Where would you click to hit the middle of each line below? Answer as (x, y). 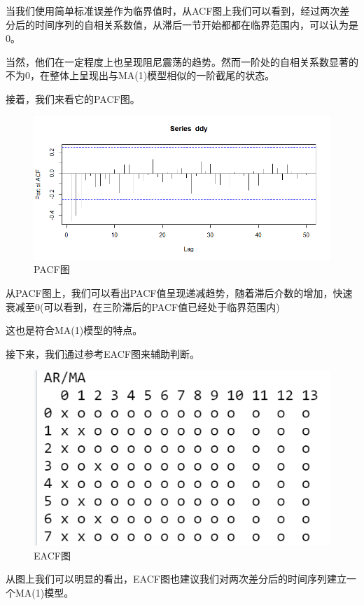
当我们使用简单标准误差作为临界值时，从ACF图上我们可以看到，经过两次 (173, 11)
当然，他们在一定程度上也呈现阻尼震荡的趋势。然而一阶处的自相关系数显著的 (182, 61)
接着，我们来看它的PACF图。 (73, 98)
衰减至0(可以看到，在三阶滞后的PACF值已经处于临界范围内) (143, 306)
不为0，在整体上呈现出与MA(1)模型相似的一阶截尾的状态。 (140, 75)
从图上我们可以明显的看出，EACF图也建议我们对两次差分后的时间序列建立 (176, 579)
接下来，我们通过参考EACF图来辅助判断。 (103, 353)
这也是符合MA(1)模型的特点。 (74, 330)
